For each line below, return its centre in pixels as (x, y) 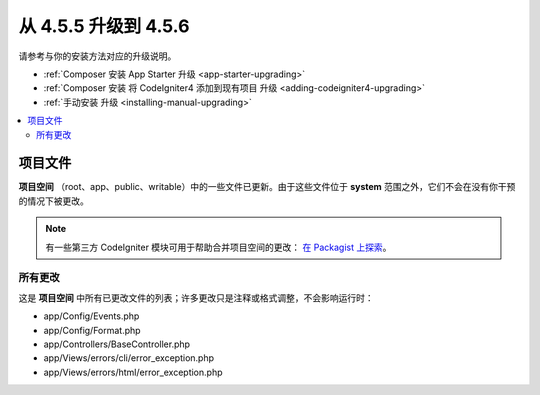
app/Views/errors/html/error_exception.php (133, 372)
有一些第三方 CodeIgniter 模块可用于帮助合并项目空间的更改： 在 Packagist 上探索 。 (218, 247)
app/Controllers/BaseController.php (116, 344)
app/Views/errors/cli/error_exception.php (129, 358)
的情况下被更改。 (53, 201)
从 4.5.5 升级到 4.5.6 (104, 26)
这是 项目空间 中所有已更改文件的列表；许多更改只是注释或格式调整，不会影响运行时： (196, 297)
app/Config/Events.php (91, 316)
